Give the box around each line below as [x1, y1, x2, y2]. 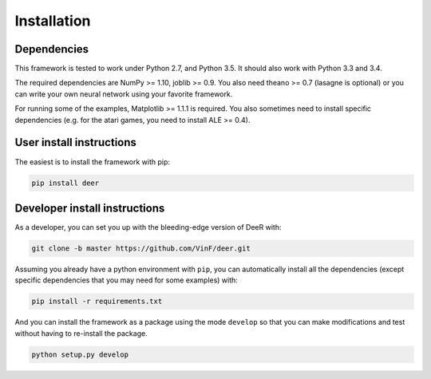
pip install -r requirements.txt [31, 297, 163, 306]
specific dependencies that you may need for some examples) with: [14, 275, 239, 285]
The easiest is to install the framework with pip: [14, 156, 171, 167]
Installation [14, 12, 91, 30]
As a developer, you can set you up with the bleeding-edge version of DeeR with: [14, 223, 282, 232]
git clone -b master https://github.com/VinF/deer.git [31, 244, 251, 253]
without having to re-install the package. [14, 328, 148, 338]
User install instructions [14, 136, 137, 149]
